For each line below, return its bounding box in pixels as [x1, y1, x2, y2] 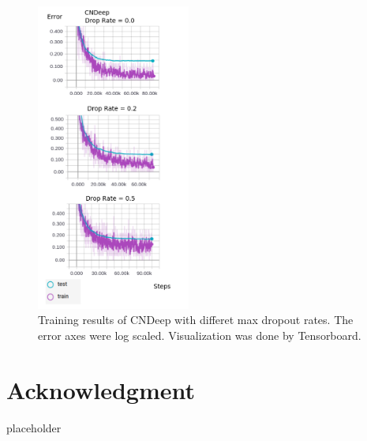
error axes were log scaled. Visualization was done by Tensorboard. [38, 326, 361, 343]
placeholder [6, 419, 62, 435]
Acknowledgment [6, 373, 195, 405]
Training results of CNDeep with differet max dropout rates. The [38, 311, 354, 328]
